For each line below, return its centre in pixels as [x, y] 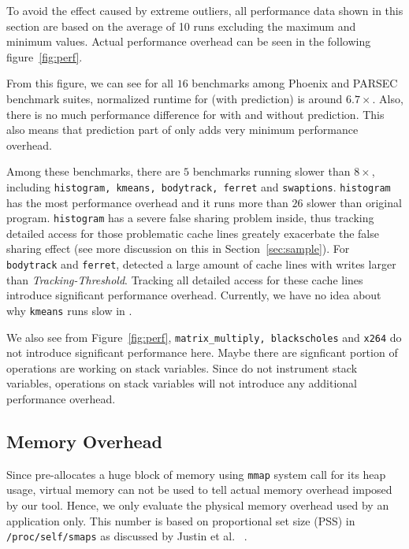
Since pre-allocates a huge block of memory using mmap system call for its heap [196, 474]
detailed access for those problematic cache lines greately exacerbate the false [193, 233]
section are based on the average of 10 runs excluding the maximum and [181, 26]
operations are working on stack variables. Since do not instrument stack [182, 367]
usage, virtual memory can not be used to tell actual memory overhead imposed [199, 490]
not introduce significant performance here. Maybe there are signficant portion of [202, 352]
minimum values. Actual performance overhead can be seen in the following [189, 41]
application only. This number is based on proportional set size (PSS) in [181, 520]
